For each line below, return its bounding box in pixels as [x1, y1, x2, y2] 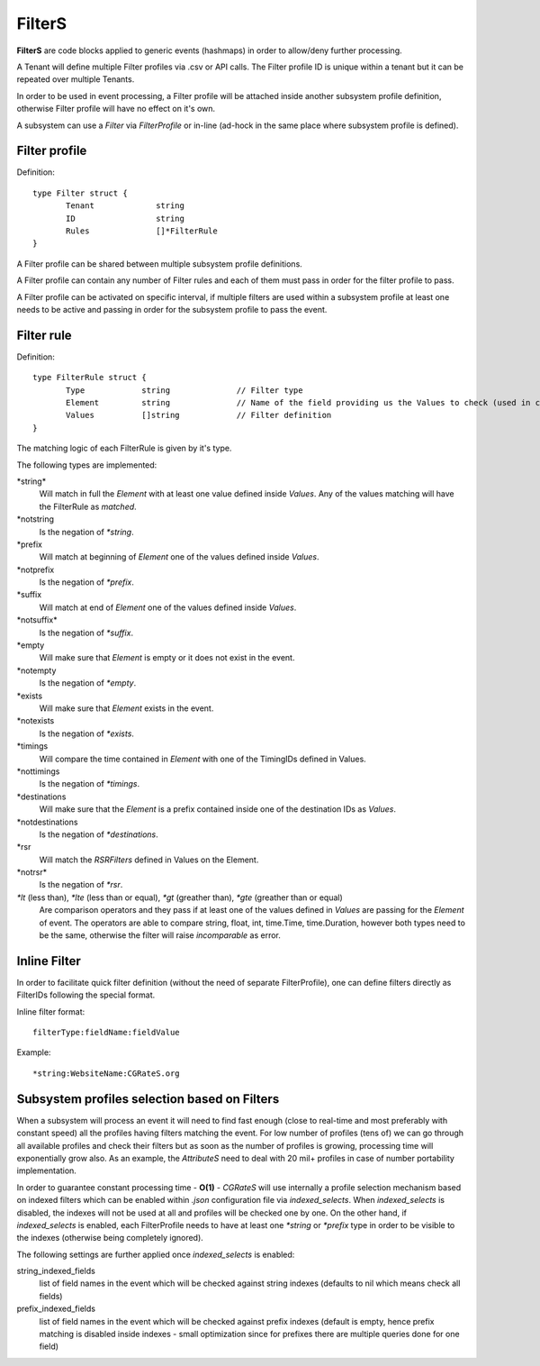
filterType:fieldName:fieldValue [32, 1027, 180, 1038]
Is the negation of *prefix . [39, 577, 135, 587]
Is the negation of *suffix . [39, 627, 134, 638]
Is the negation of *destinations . [39, 829, 159, 840]
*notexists [16, 715, 55, 726]
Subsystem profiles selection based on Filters [16, 1091, 280, 1106]
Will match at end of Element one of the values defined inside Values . [39, 602, 297, 613]
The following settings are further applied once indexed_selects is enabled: [16, 1249, 295, 1260]
